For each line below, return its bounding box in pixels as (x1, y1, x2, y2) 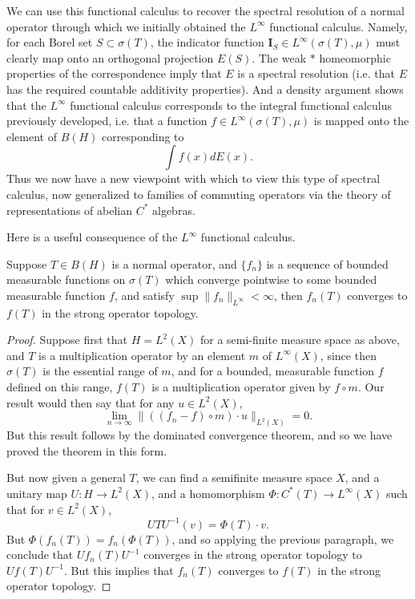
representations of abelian (6, 201, 132, 218)
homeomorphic (319, 49, 391, 66)
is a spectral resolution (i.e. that (237, 65, 396, 82)
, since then (320, 346, 377, 363)
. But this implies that (63, 561, 174, 578)
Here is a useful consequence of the (6, 229, 178, 245)
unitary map (6, 484, 67, 501)
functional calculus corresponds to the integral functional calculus (70, 96, 393, 113)
